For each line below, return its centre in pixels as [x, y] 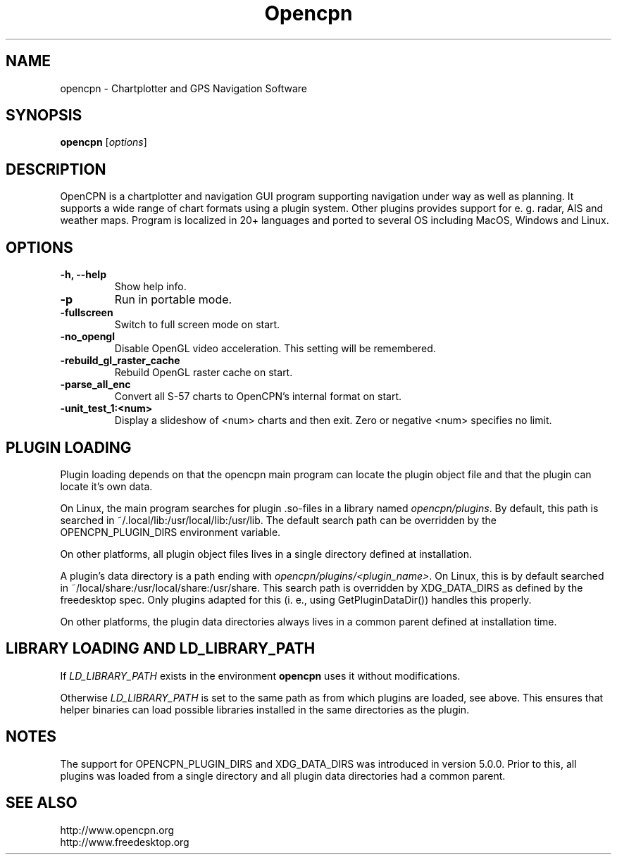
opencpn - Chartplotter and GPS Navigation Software [183, 88]
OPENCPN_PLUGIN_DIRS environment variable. [170, 532]
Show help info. [150, 287]
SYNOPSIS [44, 116]
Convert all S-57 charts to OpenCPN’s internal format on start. [258, 397]
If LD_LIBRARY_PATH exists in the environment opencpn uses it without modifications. [260, 675]
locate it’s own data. [106, 486]
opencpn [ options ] [104, 142]
